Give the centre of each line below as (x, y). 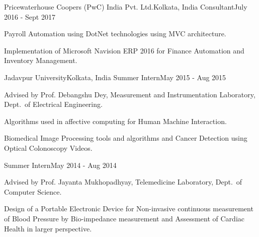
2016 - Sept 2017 (30, 16)
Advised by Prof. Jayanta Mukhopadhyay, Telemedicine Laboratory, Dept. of (123, 182)
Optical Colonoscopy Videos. (48, 147)
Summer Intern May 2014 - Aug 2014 (60, 165)
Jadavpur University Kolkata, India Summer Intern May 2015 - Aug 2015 (115, 77)
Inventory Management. (41, 60)
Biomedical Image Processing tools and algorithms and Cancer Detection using (126, 138)
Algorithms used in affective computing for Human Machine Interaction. (115, 121)
